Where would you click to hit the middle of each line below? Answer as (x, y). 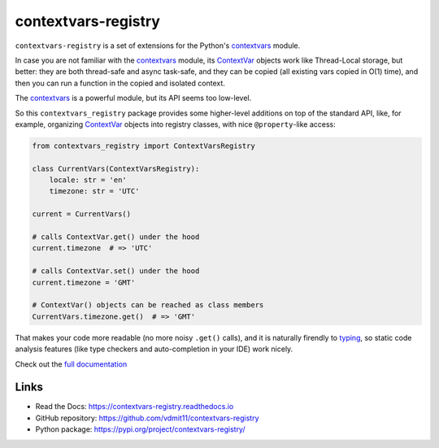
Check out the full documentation (71, 364)
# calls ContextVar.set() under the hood (116, 271)
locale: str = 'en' (88, 180)
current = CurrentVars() (82, 214)
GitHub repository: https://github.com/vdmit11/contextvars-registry (147, 418)
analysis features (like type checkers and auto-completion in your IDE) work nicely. (154, 349)
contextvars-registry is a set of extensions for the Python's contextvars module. (158, 46)
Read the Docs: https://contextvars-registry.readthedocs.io (135, 407)
